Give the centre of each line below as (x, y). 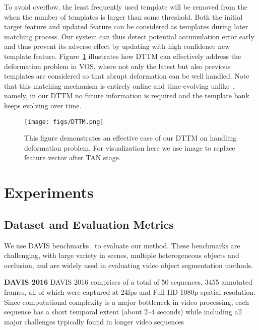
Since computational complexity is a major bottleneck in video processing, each (127, 302)
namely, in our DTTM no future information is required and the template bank (127, 95)
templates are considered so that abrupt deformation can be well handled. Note (127, 76)
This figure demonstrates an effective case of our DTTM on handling (131, 138)
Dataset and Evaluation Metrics (89, 224)
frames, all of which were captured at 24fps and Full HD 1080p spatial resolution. (130, 291)
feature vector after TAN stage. (73, 157)
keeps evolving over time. (43, 105)
